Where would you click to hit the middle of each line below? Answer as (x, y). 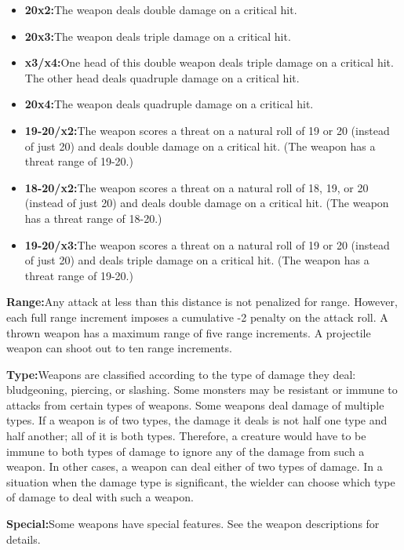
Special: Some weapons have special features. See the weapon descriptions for (193, 524)
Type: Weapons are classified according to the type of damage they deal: (181, 374)
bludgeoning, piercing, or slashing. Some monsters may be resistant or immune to (202, 390)
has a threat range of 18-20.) (93, 218)
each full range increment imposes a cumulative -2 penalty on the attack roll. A (197, 317)
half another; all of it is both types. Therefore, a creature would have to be (186, 436)
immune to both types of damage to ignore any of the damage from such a (186, 451)
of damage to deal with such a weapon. (100, 497)
